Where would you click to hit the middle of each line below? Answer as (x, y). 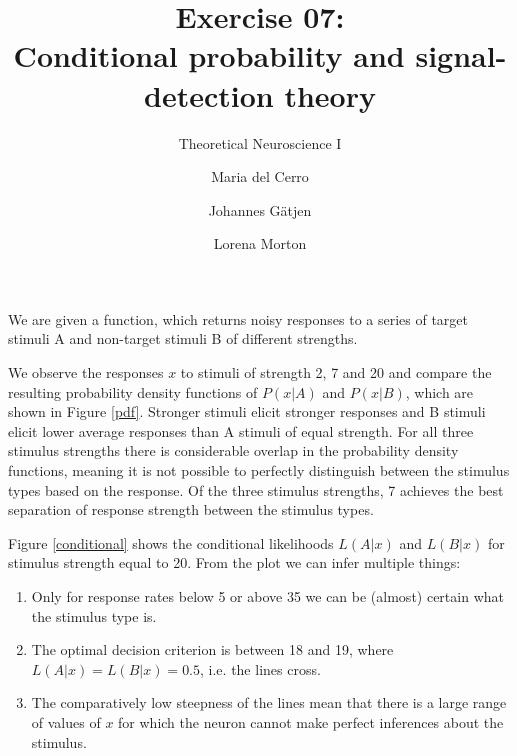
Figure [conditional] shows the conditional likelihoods (171, 542)
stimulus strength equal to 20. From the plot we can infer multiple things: (234, 562)
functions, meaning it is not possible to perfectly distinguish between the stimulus (259, 470)
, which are (439, 391)
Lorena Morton (260, 243)
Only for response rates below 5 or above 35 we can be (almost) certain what (267, 596)
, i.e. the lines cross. (260, 668)
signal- (461, 55)
